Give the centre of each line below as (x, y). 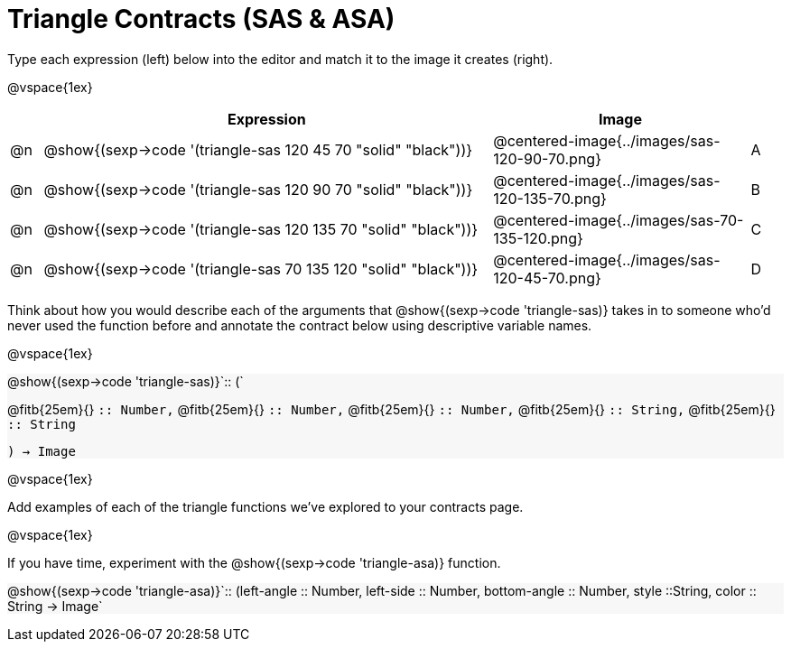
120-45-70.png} (547, 278)
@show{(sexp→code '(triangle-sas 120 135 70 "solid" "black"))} (261, 229)
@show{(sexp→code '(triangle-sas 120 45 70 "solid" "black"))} (258, 149)
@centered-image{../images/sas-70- (619, 220)
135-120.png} (538, 238)
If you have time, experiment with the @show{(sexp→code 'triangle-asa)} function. (254, 562)
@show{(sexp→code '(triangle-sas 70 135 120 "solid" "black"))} (261, 269)
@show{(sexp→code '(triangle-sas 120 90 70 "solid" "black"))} (258, 189)
